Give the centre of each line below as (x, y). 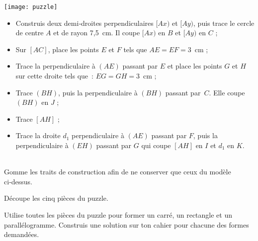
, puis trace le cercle (224, 23)
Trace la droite (38, 135)
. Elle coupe (227, 92)
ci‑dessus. (18, 181)
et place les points (195, 66)
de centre (30, 33)
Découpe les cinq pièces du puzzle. (56, 198)
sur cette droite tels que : (54, 76)
